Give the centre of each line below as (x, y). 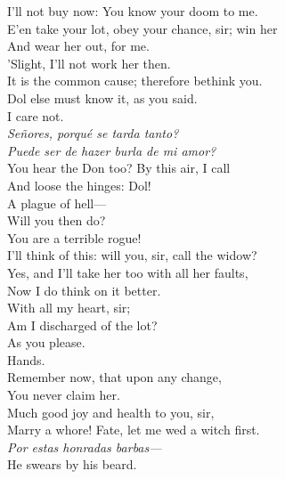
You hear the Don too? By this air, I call (119, 168)
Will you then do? (57, 220)
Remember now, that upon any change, (114, 377)
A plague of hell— (57, 203)
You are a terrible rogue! (74, 237)
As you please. (46, 342)
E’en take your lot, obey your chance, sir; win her (142, 28)
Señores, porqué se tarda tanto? (93, 133)
